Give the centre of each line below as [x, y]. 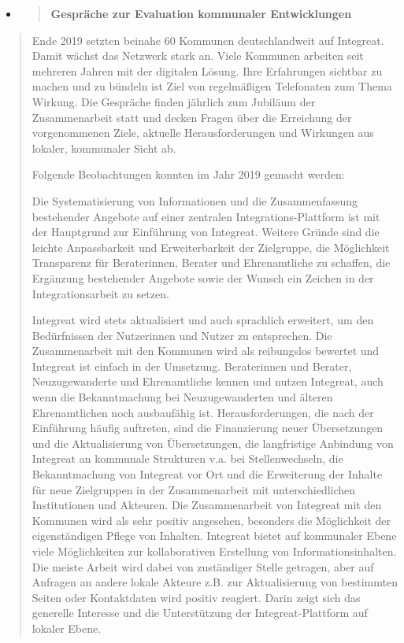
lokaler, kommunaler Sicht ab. [104, 148]
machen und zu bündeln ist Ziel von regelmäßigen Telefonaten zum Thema [212, 86]
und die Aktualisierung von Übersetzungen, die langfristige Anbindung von [213, 443]
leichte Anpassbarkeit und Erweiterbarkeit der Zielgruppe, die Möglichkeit [211, 247]
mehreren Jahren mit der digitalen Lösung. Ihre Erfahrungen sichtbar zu [207, 70]
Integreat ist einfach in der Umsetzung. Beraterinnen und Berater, [192, 366]
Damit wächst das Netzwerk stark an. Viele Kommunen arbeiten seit [198, 55]
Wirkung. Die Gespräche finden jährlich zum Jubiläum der [174, 101]
